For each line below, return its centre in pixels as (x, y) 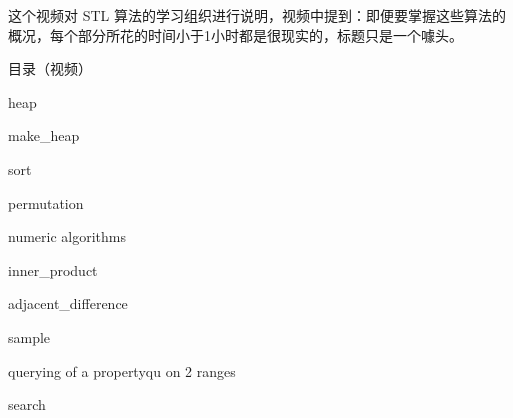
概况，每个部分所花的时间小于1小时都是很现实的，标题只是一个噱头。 (235, 34)
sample (29, 336)
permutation (46, 202)
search (27, 404)
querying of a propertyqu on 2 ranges (122, 370)
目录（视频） (50, 68)
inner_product (53, 269)
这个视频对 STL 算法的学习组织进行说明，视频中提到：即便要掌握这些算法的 (257, 15)
